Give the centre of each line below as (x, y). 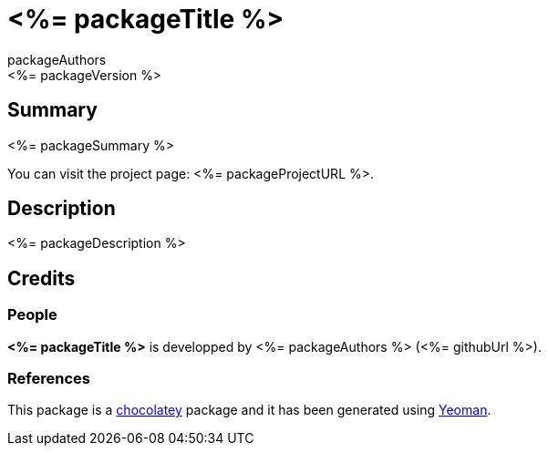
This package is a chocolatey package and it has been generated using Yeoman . (249, 410)
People (32, 315)
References (49, 379)
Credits (41, 278)
